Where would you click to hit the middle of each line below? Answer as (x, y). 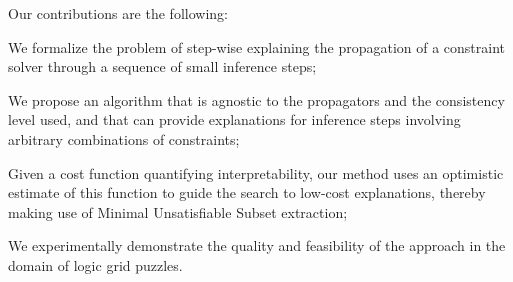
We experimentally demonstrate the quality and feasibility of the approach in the (257, 245)
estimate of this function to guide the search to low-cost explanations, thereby (247, 192)
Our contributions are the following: (118, 13)
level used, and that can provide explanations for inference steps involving (234, 119)
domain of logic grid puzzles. (95, 264)
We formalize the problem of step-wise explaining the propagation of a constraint (257, 46)
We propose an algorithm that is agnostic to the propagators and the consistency (256, 99)
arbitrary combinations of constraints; (124, 138)
